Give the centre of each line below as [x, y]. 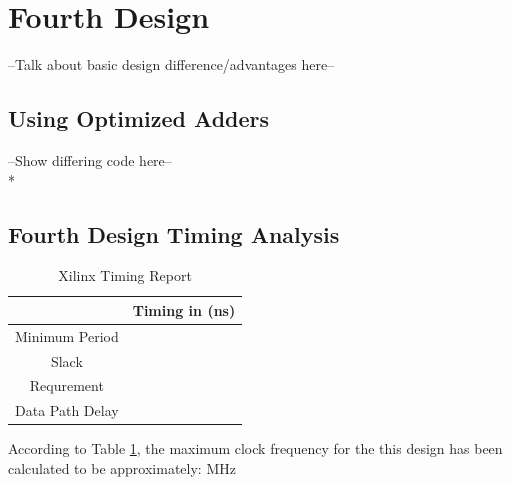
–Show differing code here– [90, 159]
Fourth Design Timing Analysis [174, 233]
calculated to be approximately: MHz [122, 467]
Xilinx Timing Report [125, 275]
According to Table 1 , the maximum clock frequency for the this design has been [255, 448]
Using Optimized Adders [139, 118]
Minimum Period [67, 335]
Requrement [66, 385]
